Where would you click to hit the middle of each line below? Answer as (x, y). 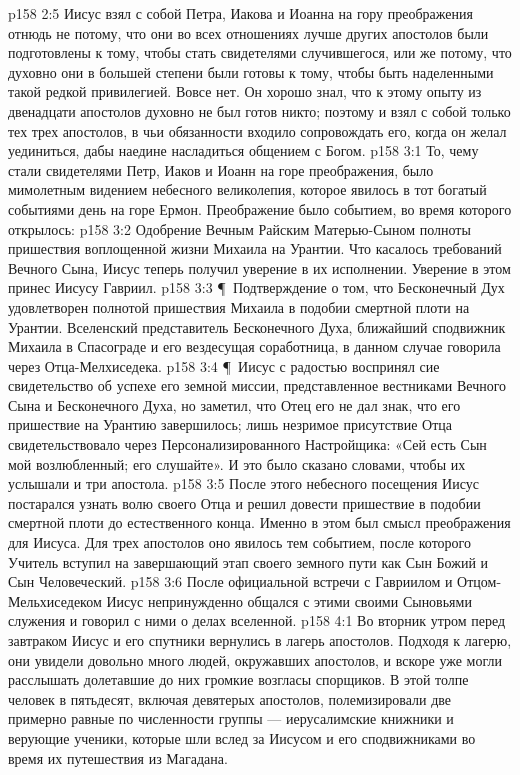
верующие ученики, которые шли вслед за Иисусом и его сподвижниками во (242, 737)
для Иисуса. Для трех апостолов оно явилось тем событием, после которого (239, 542)
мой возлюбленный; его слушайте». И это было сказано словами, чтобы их (237, 463)
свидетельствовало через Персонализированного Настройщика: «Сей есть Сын (247, 444)
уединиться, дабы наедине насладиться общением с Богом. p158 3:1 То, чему (243, 150)
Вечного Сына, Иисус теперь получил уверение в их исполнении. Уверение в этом (259, 267)
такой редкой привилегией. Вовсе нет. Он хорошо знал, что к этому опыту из (245, 91)
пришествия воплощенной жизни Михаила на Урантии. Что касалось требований (255, 248)
